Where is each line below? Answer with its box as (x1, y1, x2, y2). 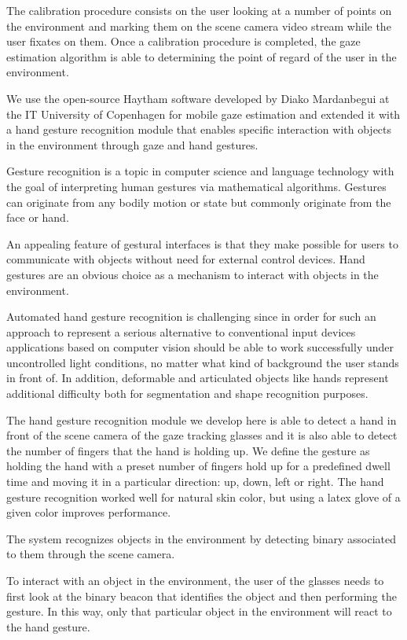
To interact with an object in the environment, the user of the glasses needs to (6, 572, 384, 588)
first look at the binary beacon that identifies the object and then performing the (6, 587, 397, 604)
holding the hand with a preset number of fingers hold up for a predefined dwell (6, 458, 390, 474)
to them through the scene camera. (6, 546, 175, 562)
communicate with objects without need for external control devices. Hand (6, 251, 365, 267)
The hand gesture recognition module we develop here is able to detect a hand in (6, 411, 397, 428)
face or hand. (6, 209, 69, 226)
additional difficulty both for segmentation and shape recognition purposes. (6, 385, 368, 402)
